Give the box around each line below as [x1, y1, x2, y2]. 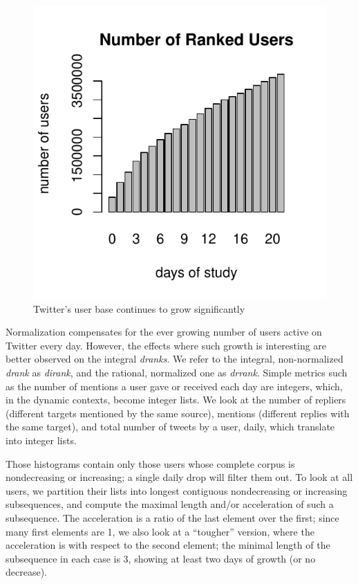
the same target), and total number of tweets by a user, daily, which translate [6, 419, 335, 434]
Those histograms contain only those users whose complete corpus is [6, 456, 295, 471]
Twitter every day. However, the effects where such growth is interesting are [6, 338, 327, 352]
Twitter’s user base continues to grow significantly [33, 301, 245, 316]
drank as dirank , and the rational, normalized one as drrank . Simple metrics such [6, 365, 348, 379]
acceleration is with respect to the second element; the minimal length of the [6, 538, 330, 552]
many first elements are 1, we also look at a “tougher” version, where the [6, 524, 314, 538]
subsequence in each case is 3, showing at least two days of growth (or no [6, 551, 316, 565]
